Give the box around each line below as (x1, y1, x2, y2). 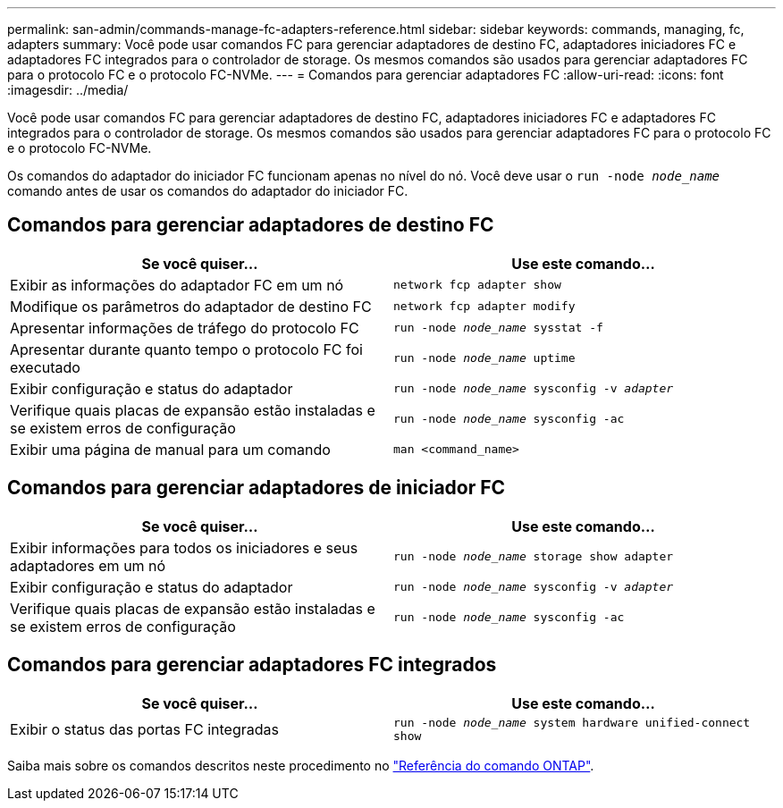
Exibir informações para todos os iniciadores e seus (10, 538, 358, 557)
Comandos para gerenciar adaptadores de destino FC (7, 214, 494, 237)
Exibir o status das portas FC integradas (10, 720, 279, 738)
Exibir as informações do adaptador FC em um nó (10, 275, 344, 294)
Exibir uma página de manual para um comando (10, 440, 331, 459)
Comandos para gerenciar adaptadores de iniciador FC (7, 476, 506, 500)
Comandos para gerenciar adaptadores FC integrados (7, 653, 497, 677)
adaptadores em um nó (10, 556, 166, 575)
